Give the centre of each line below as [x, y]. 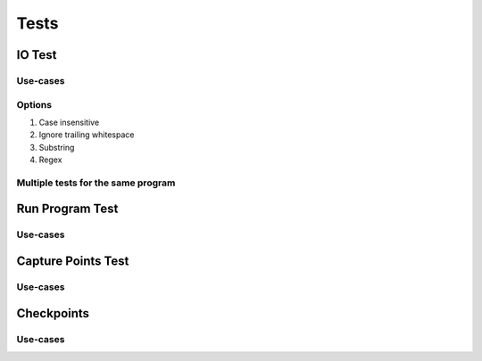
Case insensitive [69, 122]
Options [34, 104]
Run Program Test [67, 209]
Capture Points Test [73, 261]
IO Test [37, 55]
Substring [57, 147]
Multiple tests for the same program [96, 183]
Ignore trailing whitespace [87, 135]
